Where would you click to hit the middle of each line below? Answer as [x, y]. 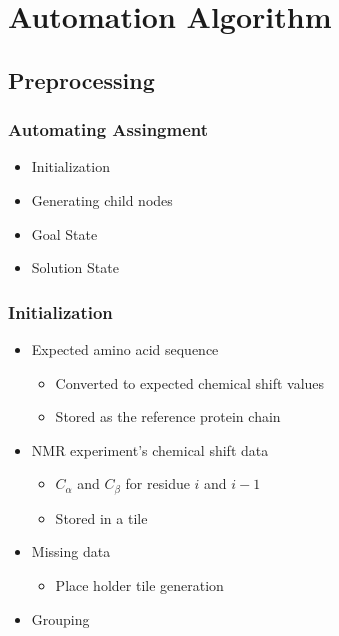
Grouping [60, 618]
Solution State [75, 267]
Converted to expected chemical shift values [190, 382]
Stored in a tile [101, 517]
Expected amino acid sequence [125, 348]
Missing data [71, 551]
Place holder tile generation [139, 584]
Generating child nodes [102, 199]
